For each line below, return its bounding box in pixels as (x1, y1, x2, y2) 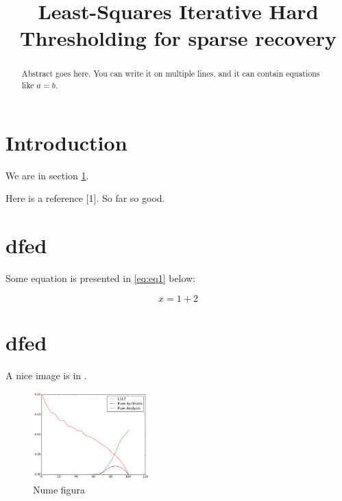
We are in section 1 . (5, 168, 89, 182)
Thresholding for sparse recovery (20, 24, 337, 52)
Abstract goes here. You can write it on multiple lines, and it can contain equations (21, 68, 320, 79)
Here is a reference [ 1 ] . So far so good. (5, 191, 165, 205)
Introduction (5, 128, 127, 156)
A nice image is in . (5, 368, 87, 382)
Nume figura (33, 483, 85, 496)
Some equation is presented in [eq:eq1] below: (5, 270, 196, 285)
